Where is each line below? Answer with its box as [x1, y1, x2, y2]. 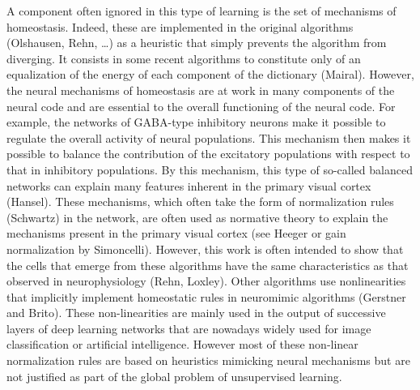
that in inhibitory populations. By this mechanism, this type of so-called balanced [6, 161, 413, 178]
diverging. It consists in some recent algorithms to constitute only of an [6, 49, 361, 66]
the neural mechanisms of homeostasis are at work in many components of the [6, 81, 395, 98]
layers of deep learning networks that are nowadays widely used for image [6, 319, 371, 336]
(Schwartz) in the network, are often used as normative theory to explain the [6, 208, 388, 225]
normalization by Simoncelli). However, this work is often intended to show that [6, 240, 404, 257]
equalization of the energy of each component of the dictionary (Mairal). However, [6, 66, 414, 83]
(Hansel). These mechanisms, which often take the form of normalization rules [6, 193, 394, 210]
